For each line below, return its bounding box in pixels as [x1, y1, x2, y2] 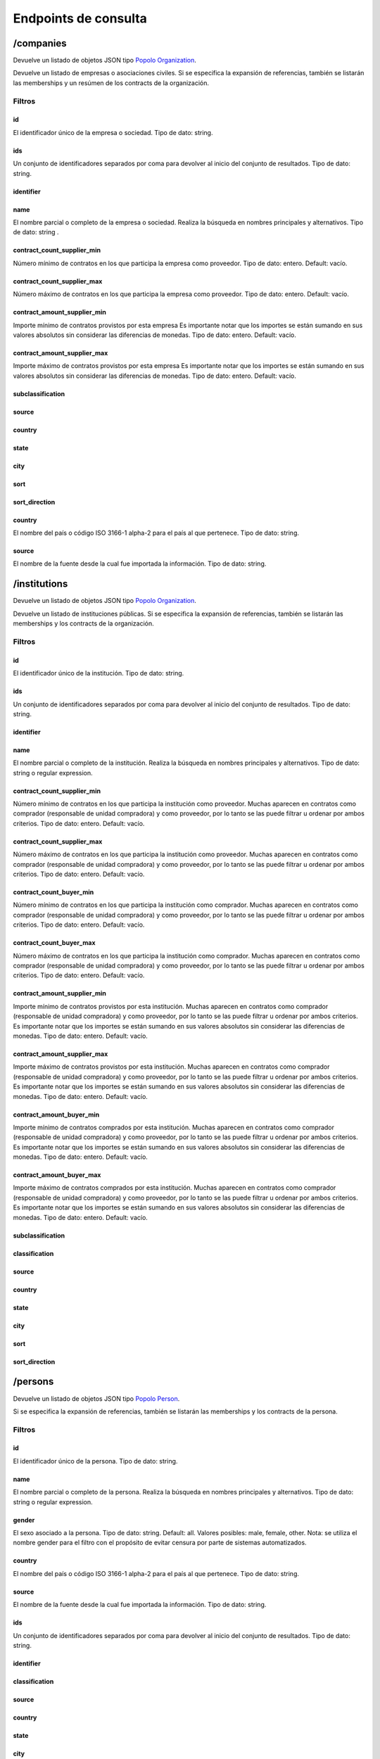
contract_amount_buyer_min [13, 1110, 100, 1119]
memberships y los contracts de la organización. [13, 619, 154, 628]
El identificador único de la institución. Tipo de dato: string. [13, 669, 184, 678]
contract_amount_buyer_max [13, 1171, 101, 1179]
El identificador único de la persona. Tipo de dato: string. [13, 1456, 178, 1465]
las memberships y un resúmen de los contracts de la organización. [13, 78, 210, 87]
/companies [13, 37, 67, 49]
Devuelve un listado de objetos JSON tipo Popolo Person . [13, 1394, 180, 1403]
